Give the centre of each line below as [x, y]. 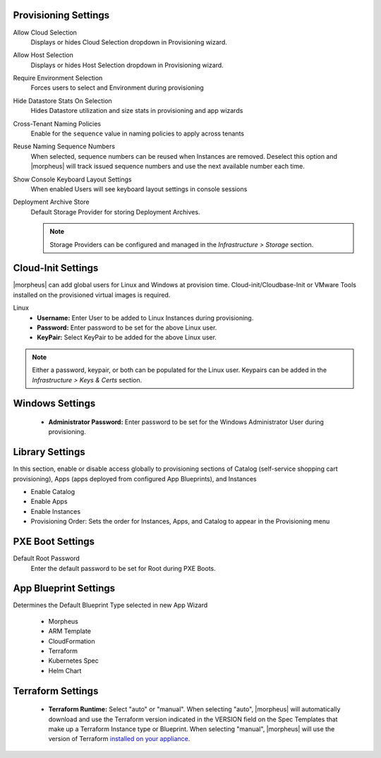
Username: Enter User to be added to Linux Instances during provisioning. [145, 318]
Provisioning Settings [61, 15]
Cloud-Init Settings [56, 268]
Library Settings [49, 452]
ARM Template [70, 631]
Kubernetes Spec [73, 661]
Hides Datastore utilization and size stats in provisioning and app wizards [137, 111]
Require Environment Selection [58, 78]
